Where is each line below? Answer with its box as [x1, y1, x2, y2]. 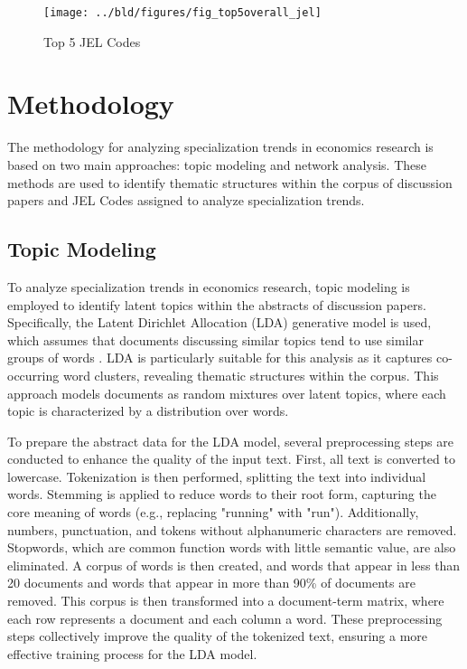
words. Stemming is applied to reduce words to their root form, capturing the [7, 485, 436, 504]
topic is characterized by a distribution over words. [7, 401, 289, 420]
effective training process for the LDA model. [7, 644, 257, 663]
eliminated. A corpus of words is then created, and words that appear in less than [7, 555, 461, 574]
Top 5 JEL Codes [43, 32, 141, 51]
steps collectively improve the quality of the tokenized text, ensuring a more [7, 627, 428, 645]
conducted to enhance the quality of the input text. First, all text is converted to [7, 449, 455, 468]
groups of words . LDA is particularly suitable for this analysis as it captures [7, 348, 433, 367]
